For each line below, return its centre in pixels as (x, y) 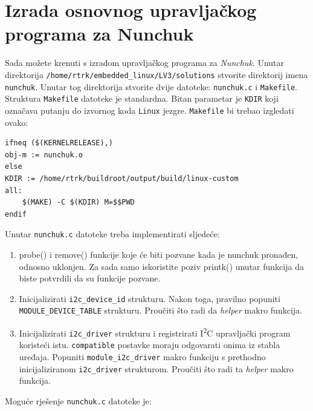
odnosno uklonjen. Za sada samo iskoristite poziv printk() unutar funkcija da (161, 266)
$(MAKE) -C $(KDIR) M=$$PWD (78, 202)
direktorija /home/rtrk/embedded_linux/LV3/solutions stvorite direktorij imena (156, 74)
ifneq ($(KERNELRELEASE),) (59, 143)
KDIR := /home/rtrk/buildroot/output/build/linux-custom (122, 178)
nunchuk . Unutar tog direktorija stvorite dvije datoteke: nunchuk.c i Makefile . (151, 86)
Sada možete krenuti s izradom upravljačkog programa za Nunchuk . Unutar (144, 63)
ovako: (17, 122)
